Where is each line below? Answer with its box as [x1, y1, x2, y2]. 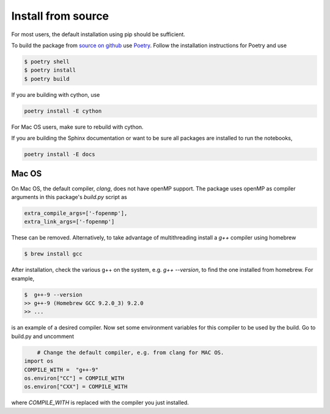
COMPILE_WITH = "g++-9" [24, 366, 99, 373]
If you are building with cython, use [11, 91, 100, 98]
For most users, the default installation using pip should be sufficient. [11, 31, 186, 38]
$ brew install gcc [24, 250, 82, 257]
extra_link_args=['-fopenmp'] [24, 218, 115, 225]
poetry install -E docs [24, 151, 96, 158]
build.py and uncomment [11, 333, 75, 340]
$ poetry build [24, 75, 70, 82]
